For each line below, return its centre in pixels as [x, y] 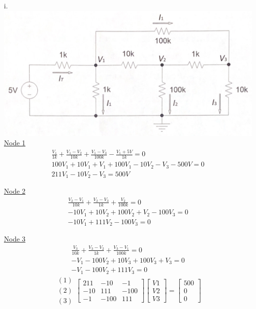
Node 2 [15, 191]
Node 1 [15, 143]
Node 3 [15, 239]
